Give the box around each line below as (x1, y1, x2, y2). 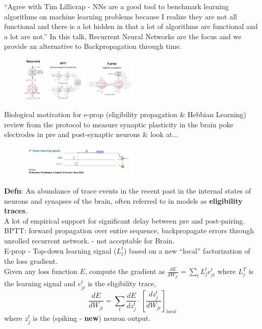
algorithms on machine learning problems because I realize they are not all (4, 11, 237, 21)
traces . (4, 205, 28, 216)
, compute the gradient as (85, 266, 165, 276)
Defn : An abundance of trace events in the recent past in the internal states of (4, 185, 251, 196)
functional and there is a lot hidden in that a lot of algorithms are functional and (4, 21, 258, 32)
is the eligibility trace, (88, 278, 156, 289)
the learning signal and (4, 278, 76, 289)
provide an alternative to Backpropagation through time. (4, 41, 182, 51)
